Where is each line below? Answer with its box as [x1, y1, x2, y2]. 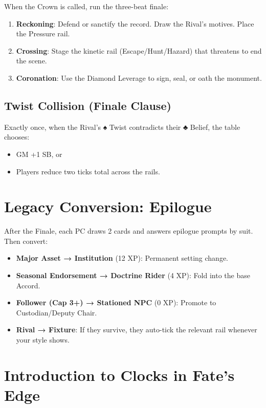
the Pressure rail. [16, 28, 70, 39]
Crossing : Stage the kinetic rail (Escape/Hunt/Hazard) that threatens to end [16, 45, 262, 56]
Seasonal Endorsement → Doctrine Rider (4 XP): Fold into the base [16, 270, 250, 281]
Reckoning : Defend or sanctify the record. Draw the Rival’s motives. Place [16, 18, 254, 29]
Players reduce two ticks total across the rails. [16, 166, 160, 176]
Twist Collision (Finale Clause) [4, 97, 171, 113]
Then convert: [4, 235, 48, 246]
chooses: [4, 131, 30, 142]
